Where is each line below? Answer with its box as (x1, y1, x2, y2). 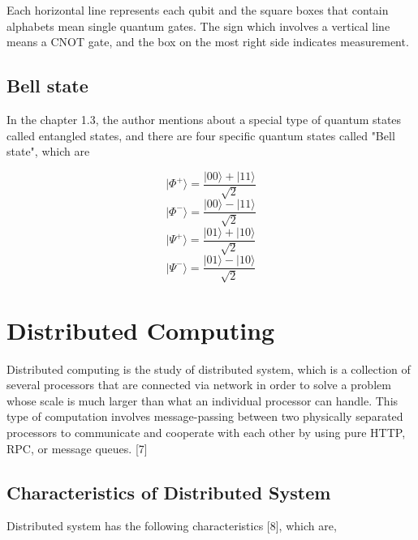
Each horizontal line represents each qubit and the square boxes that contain (6, 2, 389, 18)
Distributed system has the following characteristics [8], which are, (6, 517, 337, 534)
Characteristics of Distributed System (6, 479, 331, 504)
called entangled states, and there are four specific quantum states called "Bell (6, 126, 395, 144)
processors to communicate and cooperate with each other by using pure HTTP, (6, 424, 406, 441)
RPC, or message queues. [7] (6, 439, 148, 456)
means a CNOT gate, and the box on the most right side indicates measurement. (6, 33, 409, 50)
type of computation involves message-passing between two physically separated (6, 408, 403, 425)
